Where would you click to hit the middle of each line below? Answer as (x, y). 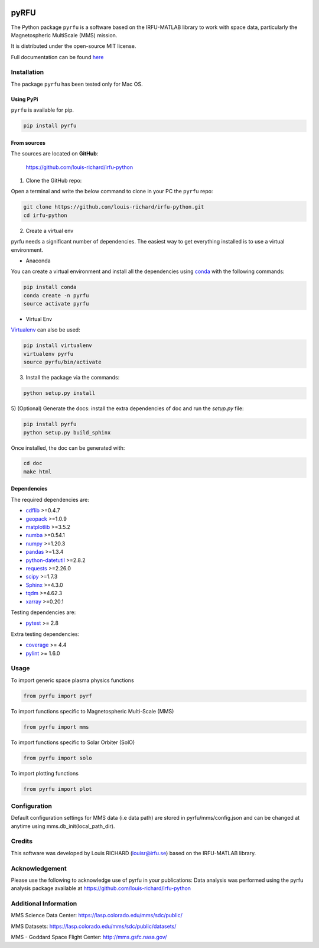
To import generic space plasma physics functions (72, 680)
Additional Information (44, 904)
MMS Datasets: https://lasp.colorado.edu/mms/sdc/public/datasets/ (94, 926)
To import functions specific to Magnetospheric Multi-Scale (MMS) (92, 711)
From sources (28, 142)
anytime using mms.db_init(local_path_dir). (63, 826)
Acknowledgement (39, 868)
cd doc (33, 463)
